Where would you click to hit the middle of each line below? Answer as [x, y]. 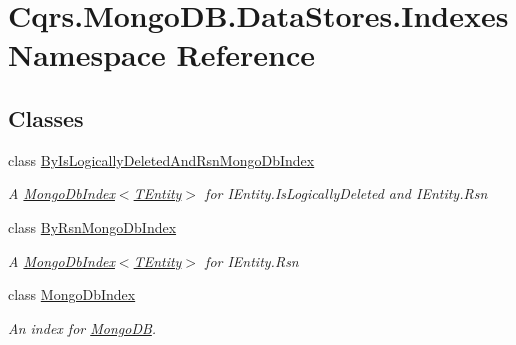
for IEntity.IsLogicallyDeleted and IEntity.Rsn [346, 193]
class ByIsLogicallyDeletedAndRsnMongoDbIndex [161, 159]
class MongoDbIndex [72, 294]
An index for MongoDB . [82, 327]
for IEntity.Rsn [252, 260]
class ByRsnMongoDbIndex [92, 226]
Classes [46, 117]
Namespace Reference [161, 54]
